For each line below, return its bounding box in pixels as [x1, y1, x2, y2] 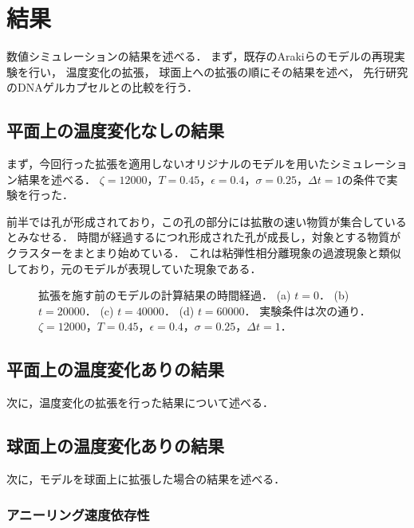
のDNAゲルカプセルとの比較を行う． [6, 79, 199, 96]
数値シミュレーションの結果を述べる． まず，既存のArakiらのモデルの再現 [6, 48, 394, 65]
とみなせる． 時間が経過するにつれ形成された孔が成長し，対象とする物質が [6, 229, 401, 245]
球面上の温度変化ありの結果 [6, 433, 224, 458]
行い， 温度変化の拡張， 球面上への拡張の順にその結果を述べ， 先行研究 [28, 63, 408, 80]
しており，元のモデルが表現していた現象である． [6, 260, 262, 276]
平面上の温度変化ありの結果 [6, 357, 224, 381]
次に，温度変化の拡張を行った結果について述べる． [6, 394, 274, 411]
